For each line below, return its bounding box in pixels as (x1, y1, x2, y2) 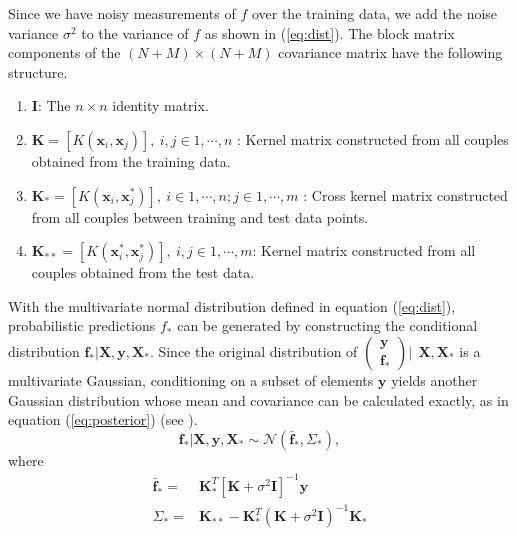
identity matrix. (112, 95, 209, 116)
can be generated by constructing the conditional (177, 315, 478, 336)
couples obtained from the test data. (31, 262, 255, 283)
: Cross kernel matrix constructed (303, 184, 508, 205)
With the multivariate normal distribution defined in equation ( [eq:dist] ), (8, 295, 456, 316)
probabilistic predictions (8, 315, 156, 336)
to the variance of (81, 22, 189, 43)
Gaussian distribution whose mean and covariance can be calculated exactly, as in (8, 389, 509, 410)
